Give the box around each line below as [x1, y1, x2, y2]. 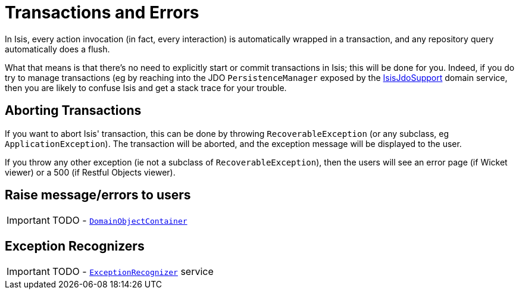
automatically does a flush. [5, 43, 110, 54]
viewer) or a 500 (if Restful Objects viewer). [5, 167, 176, 177]
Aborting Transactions [5, 103, 142, 118]
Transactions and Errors [5, 2, 199, 23]
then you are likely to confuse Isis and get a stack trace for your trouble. [5, 82, 287, 93]
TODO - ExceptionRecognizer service [52, 265, 214, 278]
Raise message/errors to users [5, 187, 191, 203]
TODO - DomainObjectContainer [52, 214, 187, 227]
